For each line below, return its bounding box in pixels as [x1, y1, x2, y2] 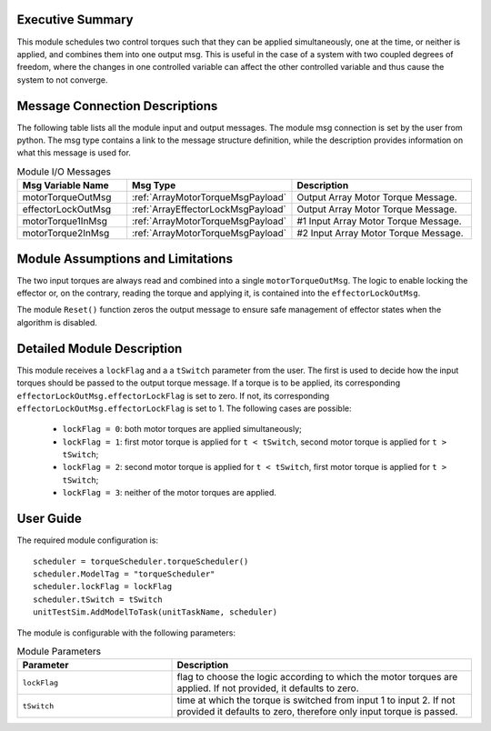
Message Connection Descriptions [16, 98, 218, 114]
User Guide [16, 511, 82, 526]
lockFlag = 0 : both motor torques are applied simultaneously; [62, 424, 302, 435]
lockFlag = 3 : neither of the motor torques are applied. [62, 487, 277, 498]
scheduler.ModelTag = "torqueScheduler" [33, 568, 215, 579]
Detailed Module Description [16, 341, 183, 356]
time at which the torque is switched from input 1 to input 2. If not [176, 694, 456, 706]
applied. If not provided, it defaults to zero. [176, 682, 359, 695]
